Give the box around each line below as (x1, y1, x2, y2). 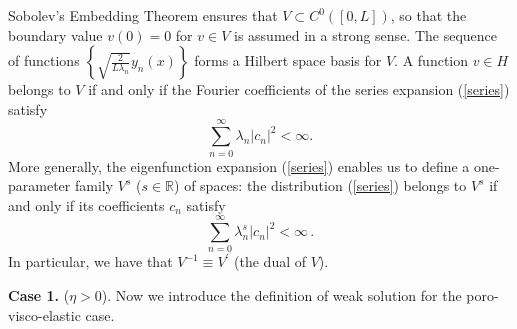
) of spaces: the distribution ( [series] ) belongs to (174, 175, 467, 196)
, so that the (390, 5, 467, 25)
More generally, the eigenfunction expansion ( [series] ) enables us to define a (8, 155, 470, 176)
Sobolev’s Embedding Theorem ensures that (8, 5, 278, 25)
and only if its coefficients (8, 194, 165, 215)
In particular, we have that (8, 251, 173, 272)
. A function (394, 50, 469, 71)
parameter (8, 175, 71, 196)
